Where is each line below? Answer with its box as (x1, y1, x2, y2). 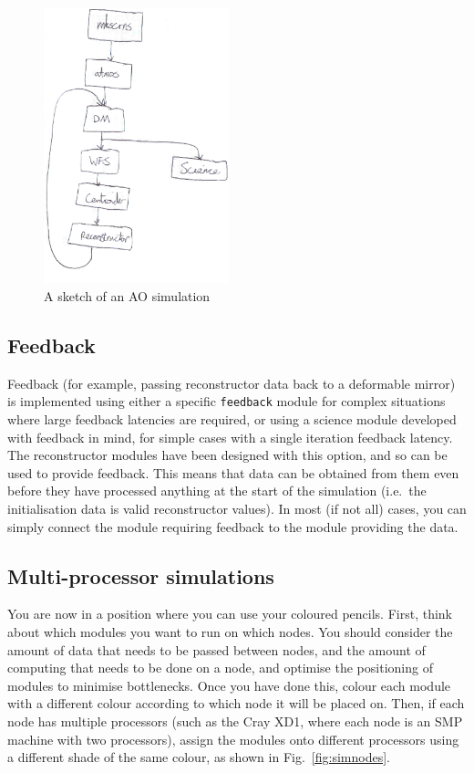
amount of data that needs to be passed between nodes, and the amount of (7, 640, 426, 659)
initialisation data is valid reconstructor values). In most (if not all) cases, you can (7, 498, 467, 517)
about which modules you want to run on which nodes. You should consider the (7, 622, 453, 641)
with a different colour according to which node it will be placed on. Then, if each (7, 694, 465, 713)
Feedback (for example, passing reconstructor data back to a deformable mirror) (7, 373, 456, 392)
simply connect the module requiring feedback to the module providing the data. (7, 517, 459, 536)
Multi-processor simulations (7, 561, 274, 590)
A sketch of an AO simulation (44, 286, 211, 305)
